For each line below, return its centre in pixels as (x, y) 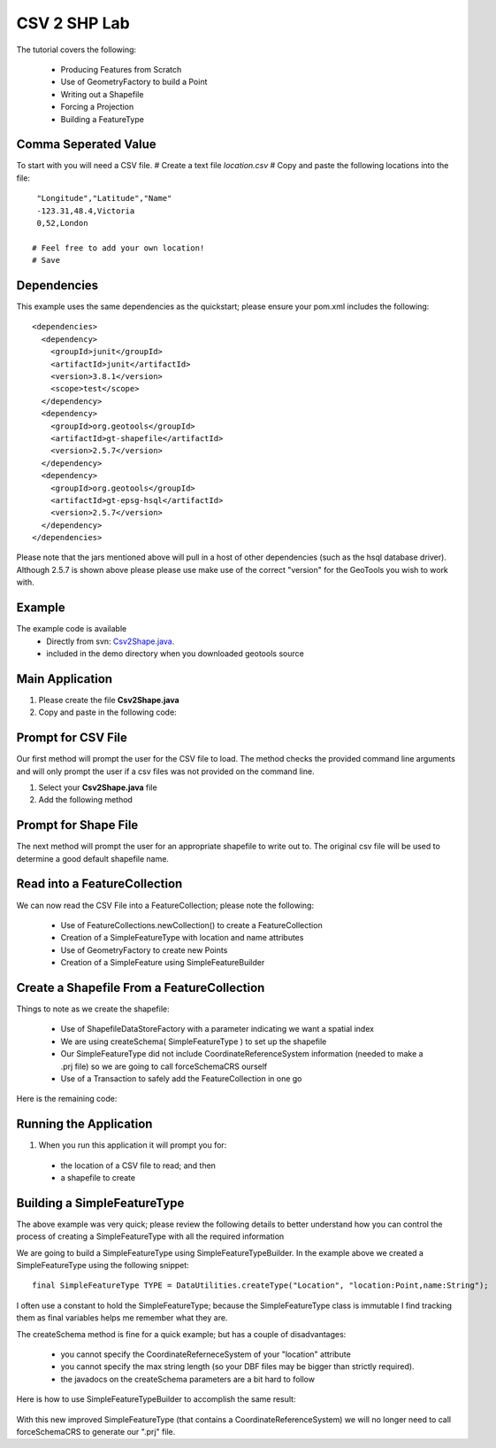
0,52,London (62, 223)
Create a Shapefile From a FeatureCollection (141, 987)
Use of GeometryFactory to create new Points (144, 950)
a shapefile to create (98, 1178)
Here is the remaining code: (67, 1099)
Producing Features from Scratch (121, 69)
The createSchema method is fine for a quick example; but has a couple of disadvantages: (181, 1334)
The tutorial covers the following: (76, 50)
